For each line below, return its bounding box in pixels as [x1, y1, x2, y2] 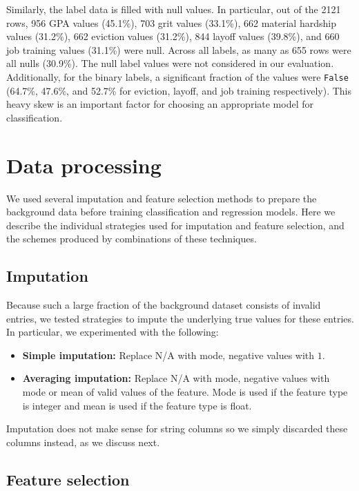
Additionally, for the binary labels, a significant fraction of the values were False [6, 69, 349, 84]
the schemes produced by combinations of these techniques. [6, 231, 257, 246]
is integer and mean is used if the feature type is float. [22, 398, 252, 412]
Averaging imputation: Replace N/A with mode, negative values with [22, 371, 330, 385]
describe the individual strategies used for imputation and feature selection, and [6, 218, 345, 232]
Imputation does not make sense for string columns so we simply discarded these [6, 421, 348, 436]
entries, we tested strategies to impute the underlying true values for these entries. [6, 311, 354, 325]
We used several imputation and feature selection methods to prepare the [6, 191, 317, 205]
